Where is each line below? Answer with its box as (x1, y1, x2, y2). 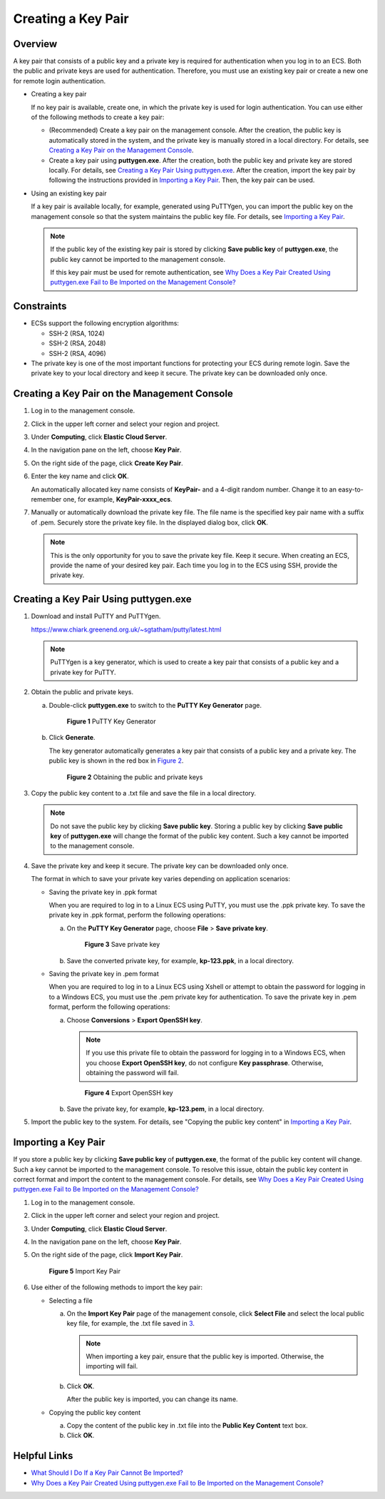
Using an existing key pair (31, 189, 107, 198)
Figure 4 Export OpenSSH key (84, 1088, 174, 1097)
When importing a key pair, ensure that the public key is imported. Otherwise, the (86, 1352, 324, 1361)
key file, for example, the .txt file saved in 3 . (66, 1319, 195, 1328)
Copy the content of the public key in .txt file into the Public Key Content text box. (66, 1421, 308, 1430)
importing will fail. (86, 1362, 138, 1371)
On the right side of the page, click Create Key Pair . (31, 459, 183, 467)
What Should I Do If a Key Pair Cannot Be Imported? (31, 1468, 183, 1477)
